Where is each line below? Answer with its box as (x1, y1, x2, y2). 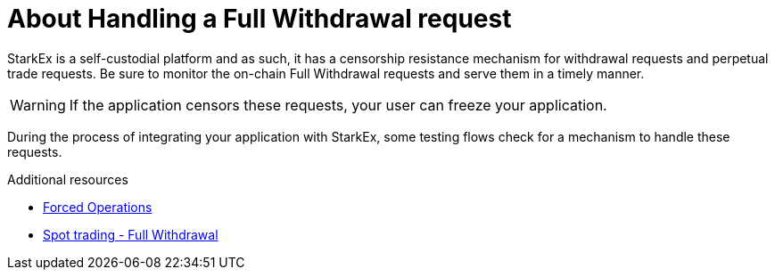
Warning (10, 95, 66, 114)
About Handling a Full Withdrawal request (7, 4, 512, 34)
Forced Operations (43, 199, 153, 215)
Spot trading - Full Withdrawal (43, 226, 218, 242)
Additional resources (7, 171, 128, 187)
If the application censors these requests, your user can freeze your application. (69, 95, 607, 114)
